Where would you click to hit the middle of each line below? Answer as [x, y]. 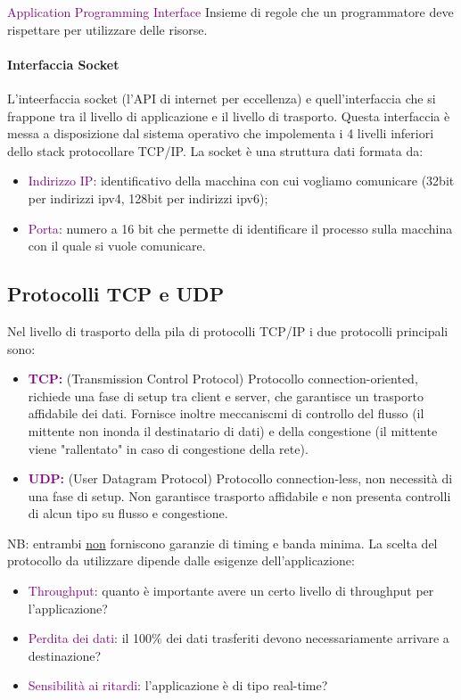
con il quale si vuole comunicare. [117, 246]
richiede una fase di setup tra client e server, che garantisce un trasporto [226, 395]
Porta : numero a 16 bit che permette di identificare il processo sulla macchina [240, 228]
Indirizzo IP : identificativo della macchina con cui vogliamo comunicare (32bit [241, 181]
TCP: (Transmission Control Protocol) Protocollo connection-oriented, [223, 379]
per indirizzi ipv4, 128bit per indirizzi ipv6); [148, 198]
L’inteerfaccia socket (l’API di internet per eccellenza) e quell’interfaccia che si [222, 98]
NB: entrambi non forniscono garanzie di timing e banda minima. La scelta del [222, 543]
